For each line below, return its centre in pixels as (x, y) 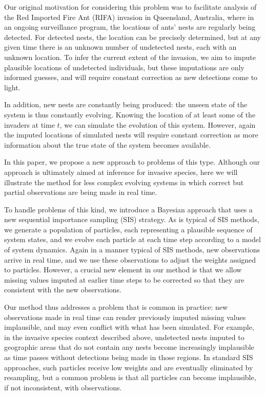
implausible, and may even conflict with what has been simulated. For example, (129, 327)
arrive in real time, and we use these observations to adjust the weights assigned (130, 259)
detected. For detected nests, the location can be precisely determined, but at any (133, 37)
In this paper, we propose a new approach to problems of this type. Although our (132, 162)
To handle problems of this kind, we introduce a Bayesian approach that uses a (128, 209)
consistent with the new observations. (63, 290)
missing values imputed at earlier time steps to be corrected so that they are (124, 279)
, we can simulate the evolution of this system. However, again (158, 124)
